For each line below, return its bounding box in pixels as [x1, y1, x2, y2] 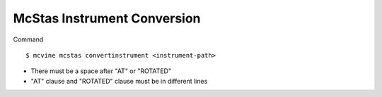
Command [13, 35, 44, 44]
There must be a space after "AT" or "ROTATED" [30, 67, 172, 75]
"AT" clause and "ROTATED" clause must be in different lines [30, 77, 208, 85]
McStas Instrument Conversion [13, 11, 201, 26]
